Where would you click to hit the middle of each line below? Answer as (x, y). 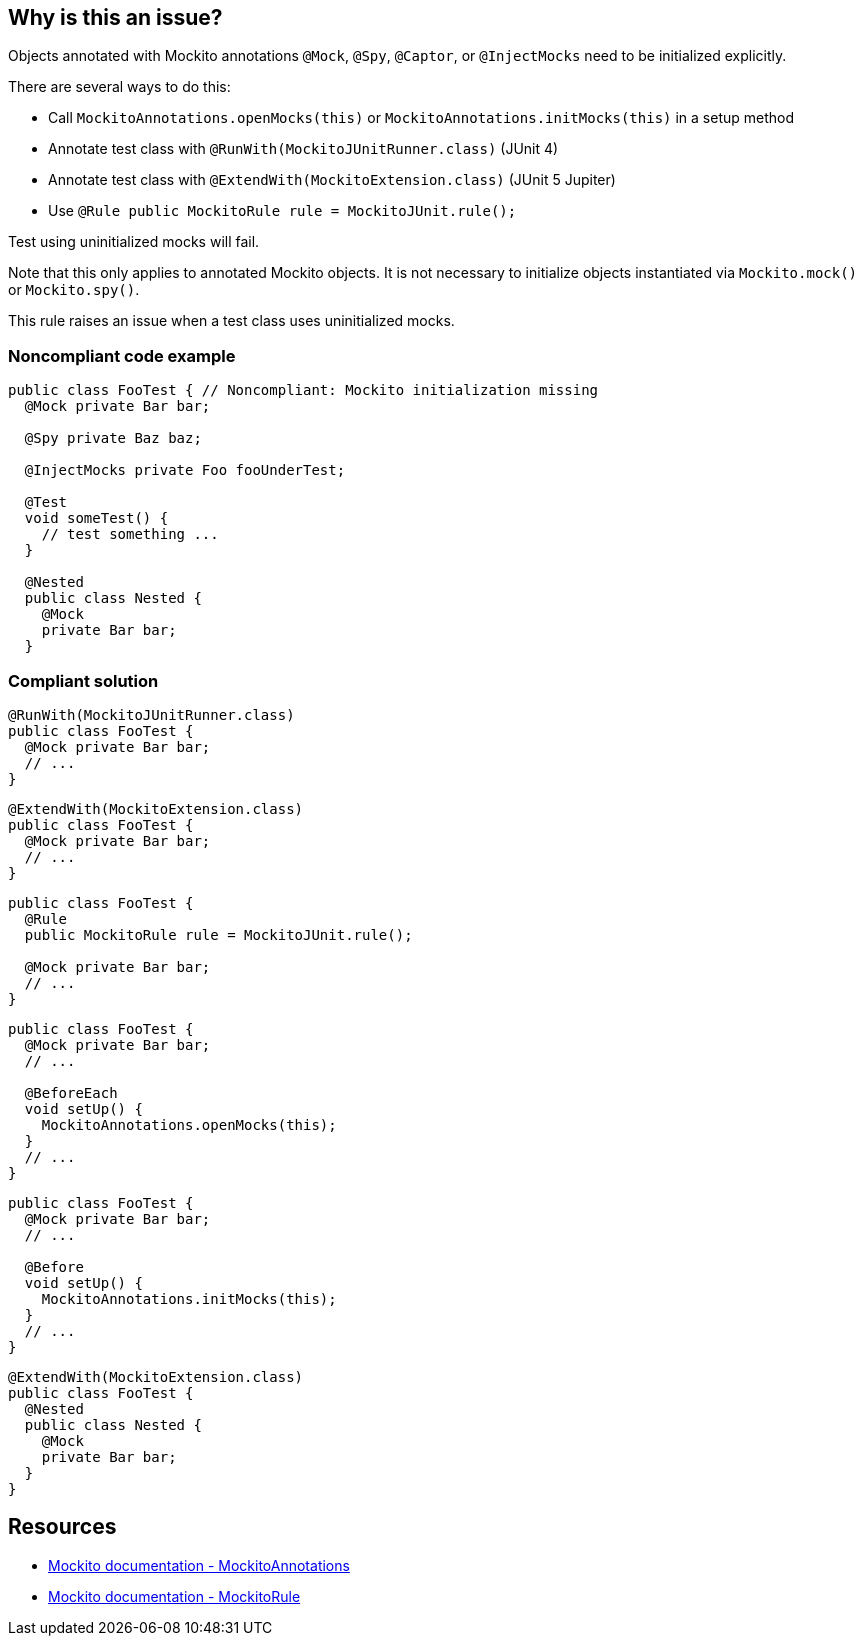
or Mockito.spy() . (74, 290)
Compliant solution (83, 680)
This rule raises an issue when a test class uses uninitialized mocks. (231, 321)
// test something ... (130, 534)
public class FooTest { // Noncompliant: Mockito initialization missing (303, 390)
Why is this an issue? (115, 17)
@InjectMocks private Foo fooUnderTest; (185, 470)
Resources (62, 1527)
